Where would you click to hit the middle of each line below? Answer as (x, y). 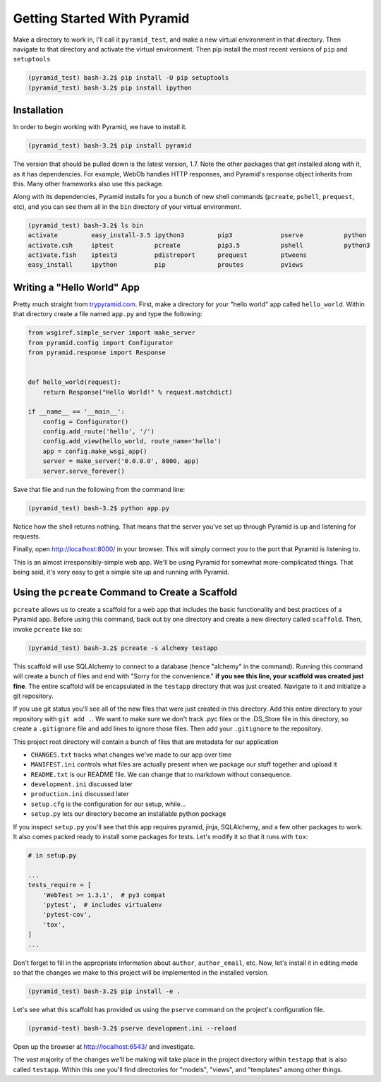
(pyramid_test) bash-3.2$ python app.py (98, 508)
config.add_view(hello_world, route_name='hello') (132, 441)
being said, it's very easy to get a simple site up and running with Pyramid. (121, 572)
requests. (27, 536)
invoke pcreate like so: (48, 629)
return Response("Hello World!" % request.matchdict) (138, 392)
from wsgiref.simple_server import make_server (111, 333)
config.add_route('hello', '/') (99, 432)
